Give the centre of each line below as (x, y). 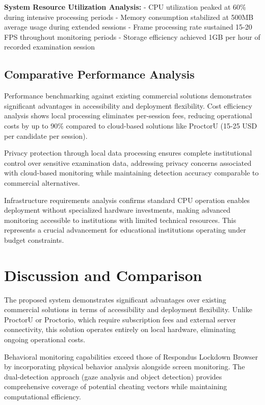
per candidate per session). (46, 135)
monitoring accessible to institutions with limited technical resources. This (120, 220)
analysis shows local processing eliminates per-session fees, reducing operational (128, 116)
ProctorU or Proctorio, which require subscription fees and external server (120, 319)
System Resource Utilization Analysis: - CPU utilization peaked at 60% (125, 7)
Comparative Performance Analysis (99, 74)
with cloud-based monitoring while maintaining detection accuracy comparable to (131, 173)
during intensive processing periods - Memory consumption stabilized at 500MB (129, 17)
